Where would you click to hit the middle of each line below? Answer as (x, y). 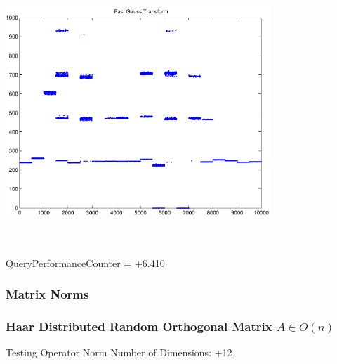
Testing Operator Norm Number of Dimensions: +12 (119, 352)
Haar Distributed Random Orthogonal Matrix (139, 326)
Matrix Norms (47, 294)
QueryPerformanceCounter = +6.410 (85, 262)
